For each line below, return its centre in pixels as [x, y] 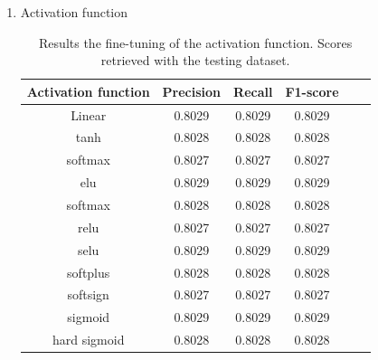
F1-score [312, 91]
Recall [253, 91]
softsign [88, 294]
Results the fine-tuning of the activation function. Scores [196, 42]
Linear [89, 114]
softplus [89, 272]
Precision [192, 91]
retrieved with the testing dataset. [195, 60]
